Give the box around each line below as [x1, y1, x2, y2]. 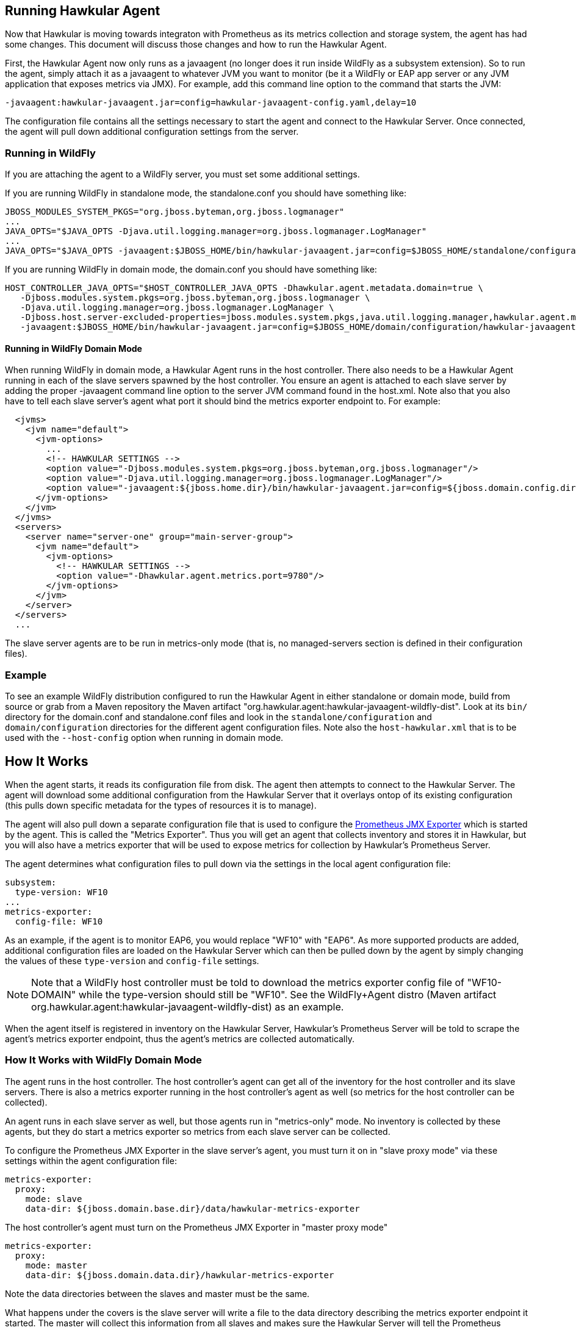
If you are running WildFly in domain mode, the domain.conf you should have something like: [5, 264, 377, 275]
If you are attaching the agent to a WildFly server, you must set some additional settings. [5, 169, 360, 180]
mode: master [25, 1260, 87, 1270]
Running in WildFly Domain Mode [5, 343, 142, 354]
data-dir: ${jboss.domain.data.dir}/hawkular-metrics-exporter [25, 1270, 334, 1280]
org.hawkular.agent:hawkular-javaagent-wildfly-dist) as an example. [31, 1000, 344, 1013]
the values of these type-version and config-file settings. [5, 955, 259, 966]
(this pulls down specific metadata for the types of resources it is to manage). [5, 799, 317, 810]
